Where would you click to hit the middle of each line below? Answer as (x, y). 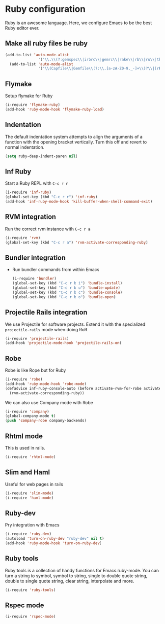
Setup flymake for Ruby (29, 96)
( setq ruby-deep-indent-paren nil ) (41, 156)
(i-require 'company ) (27, 412)
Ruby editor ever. (22, 28)
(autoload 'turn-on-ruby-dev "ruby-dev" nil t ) (55, 539)
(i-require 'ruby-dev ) (28, 534)
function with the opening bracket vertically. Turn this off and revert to (76, 142)
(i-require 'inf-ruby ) (28, 192)
